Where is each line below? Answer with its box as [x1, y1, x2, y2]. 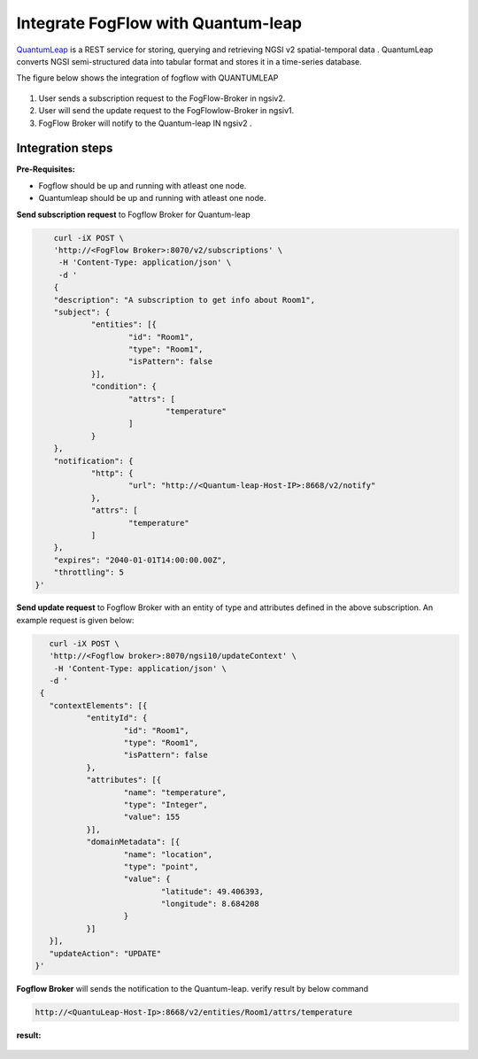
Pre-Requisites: [16, 164, 75, 174]
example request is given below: [16, 615, 135, 625]
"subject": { [53, 306, 111, 317]
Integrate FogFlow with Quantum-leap [16, 13, 303, 33]
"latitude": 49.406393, [160, 886, 265, 896]
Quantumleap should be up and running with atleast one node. [38, 193, 266, 204]
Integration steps [16, 141, 113, 156]
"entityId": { [86, 713, 148, 723]
